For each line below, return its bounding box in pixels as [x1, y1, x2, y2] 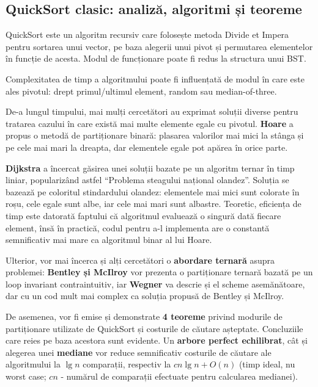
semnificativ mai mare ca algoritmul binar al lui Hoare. [6, 233, 212, 246]
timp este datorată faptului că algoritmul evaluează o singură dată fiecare [6, 209, 281, 222]
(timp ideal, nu [239, 358, 295, 371]
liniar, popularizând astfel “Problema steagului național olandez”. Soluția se [6, 173, 289, 186]
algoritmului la [6, 358, 61, 371]
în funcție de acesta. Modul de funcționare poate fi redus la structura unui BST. [6, 52, 306, 65]
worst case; [6, 370, 46, 383]
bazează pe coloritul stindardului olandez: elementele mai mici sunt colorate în [6, 185, 300, 198]
